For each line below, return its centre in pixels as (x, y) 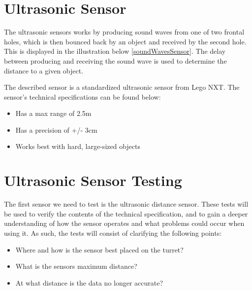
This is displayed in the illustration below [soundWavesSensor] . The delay (115, 51)
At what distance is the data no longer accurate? (89, 282)
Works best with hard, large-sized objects (78, 146)
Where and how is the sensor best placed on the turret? (99, 249)
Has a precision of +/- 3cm (56, 129)
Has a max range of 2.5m (53, 113)
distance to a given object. (44, 70)
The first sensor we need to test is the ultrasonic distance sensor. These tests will (126, 204)
